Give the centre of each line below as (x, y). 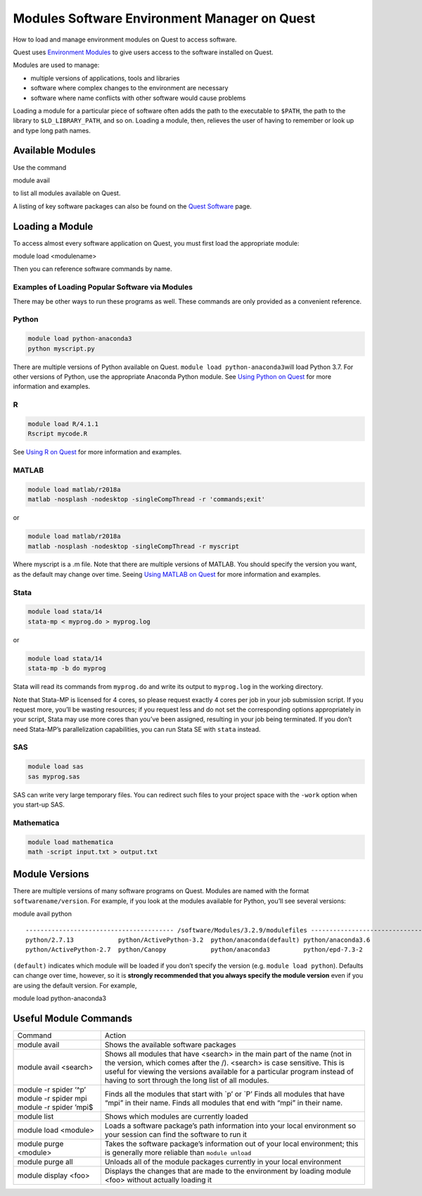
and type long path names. (52, 130)
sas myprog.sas (54, 776)
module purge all (45, 1161)
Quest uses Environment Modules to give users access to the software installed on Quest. (143, 52)
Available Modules (55, 150)
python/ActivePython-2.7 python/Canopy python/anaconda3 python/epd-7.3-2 (194, 950)
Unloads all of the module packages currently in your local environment (223, 1161)
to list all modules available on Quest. (67, 193)
